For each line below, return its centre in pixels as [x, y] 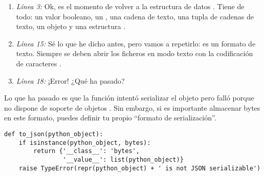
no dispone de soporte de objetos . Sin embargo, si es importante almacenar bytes [132, 107]
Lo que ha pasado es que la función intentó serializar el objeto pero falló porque [129, 98]
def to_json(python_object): [54, 134]
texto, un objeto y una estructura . [71, 26]
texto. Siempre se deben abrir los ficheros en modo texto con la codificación [135, 53]
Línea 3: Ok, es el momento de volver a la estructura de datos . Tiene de [130, 6]
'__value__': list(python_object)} [123, 159]
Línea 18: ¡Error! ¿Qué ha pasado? [70, 80]
